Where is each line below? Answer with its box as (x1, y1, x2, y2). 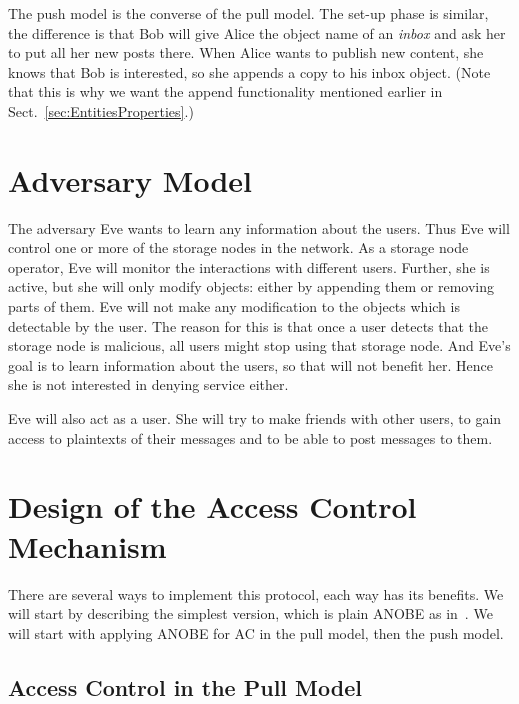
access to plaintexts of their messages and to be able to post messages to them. (8, 427, 493, 448)
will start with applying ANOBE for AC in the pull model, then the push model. (8, 622, 504, 643)
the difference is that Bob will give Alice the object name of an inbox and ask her (8, 22, 506, 43)
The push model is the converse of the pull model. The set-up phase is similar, (8, 3, 489, 23)
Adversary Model (8, 159, 252, 200)
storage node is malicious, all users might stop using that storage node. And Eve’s (8, 335, 511, 356)
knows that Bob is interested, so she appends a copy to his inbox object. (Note (8, 61, 491, 82)
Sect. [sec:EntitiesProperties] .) (8, 100, 194, 121)
